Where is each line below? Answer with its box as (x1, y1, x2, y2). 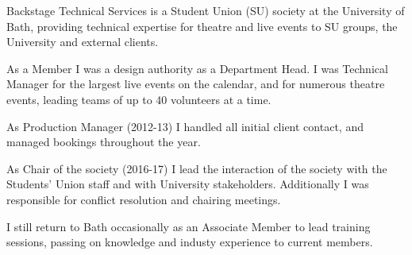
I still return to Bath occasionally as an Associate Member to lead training (6, 218, 371, 234)
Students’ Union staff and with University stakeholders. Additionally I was (6, 176, 369, 192)
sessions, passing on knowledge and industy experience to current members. (6, 234, 373, 250)
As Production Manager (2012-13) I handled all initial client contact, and (6, 118, 364, 134)
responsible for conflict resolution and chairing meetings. (6, 191, 281, 207)
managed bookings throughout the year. (6, 133, 201, 150)
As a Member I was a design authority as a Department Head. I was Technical (6, 60, 388, 76)
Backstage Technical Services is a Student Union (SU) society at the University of (6, 2, 405, 18)
